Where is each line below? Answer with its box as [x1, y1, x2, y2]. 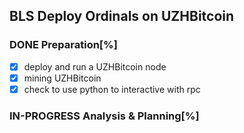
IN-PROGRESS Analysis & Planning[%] [9, 109, 200, 123]
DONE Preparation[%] [9, 38, 118, 52]
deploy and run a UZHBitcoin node [23, 60, 167, 73]
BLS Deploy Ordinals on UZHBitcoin [9, 8, 235, 25]
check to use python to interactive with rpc [23, 83, 201, 95]
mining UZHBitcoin [23, 72, 102, 84]
